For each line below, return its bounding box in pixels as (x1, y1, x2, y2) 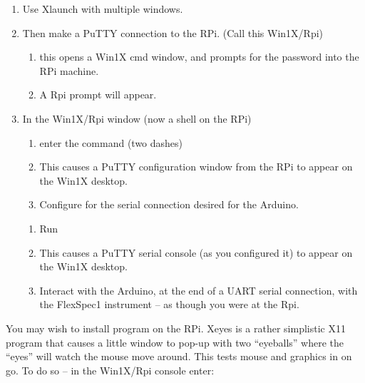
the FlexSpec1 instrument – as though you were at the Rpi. (39, 297, 299, 312)
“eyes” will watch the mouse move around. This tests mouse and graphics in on (6, 349, 352, 364)
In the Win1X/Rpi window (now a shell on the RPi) (22, 111, 252, 126)
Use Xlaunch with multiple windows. (22, 1, 183, 16)
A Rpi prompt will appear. (39, 87, 157, 102)
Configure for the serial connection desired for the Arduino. (39, 197, 299, 212)
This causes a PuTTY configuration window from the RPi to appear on (39, 159, 353, 174)
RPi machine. (39, 63, 99, 78)
